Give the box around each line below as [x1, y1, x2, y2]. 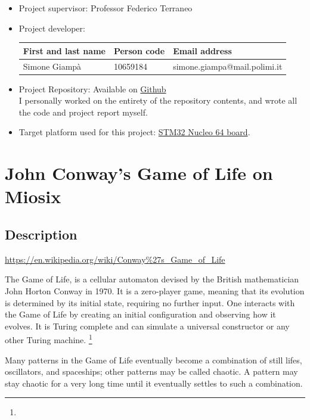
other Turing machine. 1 [5, 332, 92, 346]
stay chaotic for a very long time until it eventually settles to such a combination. [5, 377, 303, 389]
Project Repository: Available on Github [18, 82, 166, 95]
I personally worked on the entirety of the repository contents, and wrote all [18, 94, 297, 107]
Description [5, 225, 77, 243]
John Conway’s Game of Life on [5, 161, 273, 185]
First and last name [23, 44, 106, 57]
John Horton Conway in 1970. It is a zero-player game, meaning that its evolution [5, 284, 305, 297]
